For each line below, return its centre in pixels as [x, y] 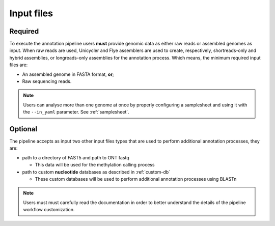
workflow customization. [49, 210]
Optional [23, 129]
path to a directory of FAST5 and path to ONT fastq [76, 157]
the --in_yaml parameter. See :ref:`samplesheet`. [76, 112]
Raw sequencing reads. [47, 81]
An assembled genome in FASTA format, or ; [68, 74]
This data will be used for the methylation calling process [95, 165]
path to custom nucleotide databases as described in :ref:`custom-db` [96, 172]
